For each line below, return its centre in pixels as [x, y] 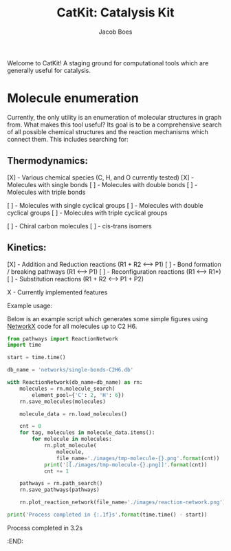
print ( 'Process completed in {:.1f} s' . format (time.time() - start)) [107, 515]
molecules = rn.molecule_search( [67, 389]
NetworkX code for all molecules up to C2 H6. [72, 326]
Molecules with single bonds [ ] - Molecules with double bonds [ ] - [102, 184]
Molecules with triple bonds [46, 192]
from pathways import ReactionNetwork [63, 338]
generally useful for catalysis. [49, 70]
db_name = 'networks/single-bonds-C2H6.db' [70, 370]
